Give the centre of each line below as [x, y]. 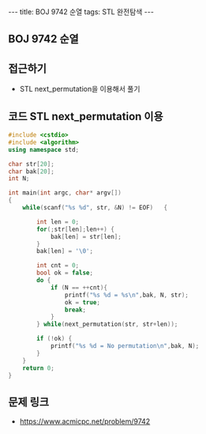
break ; [75, 310]
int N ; [19, 179]
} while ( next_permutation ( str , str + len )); [107, 325]
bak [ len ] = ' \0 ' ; [65, 251]
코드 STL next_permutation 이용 [86, 116]
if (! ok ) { [54, 339]
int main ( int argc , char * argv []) [65, 193]
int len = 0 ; [58, 222]
